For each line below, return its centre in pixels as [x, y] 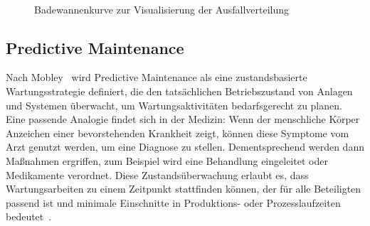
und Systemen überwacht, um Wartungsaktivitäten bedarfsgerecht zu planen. [174, 105]
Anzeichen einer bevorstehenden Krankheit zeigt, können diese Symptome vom [178, 133]
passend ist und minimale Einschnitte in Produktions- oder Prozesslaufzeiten [173, 202]
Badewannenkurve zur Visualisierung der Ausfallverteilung [162, 9]
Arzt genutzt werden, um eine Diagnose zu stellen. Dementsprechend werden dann [185, 147]
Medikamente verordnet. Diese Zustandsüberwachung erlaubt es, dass [157, 174]
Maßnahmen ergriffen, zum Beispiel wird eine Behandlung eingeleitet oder [167, 160]
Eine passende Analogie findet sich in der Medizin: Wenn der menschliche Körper [183, 119]
